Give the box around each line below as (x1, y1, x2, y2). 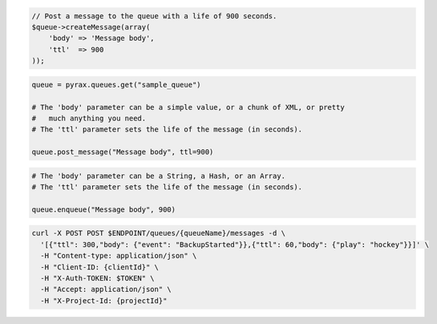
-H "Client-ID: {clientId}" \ (40, 262, 160, 272)
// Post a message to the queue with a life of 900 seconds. (31, 11, 277, 20)
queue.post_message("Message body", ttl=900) (31, 148, 214, 156)
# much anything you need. (31, 113, 147, 123)
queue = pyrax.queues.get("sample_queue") (31, 80, 201, 89)
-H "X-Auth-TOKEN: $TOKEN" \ (40, 273, 156, 282)
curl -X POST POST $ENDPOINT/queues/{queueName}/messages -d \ (31, 229, 286, 238)
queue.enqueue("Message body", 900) (31, 205, 176, 214)
